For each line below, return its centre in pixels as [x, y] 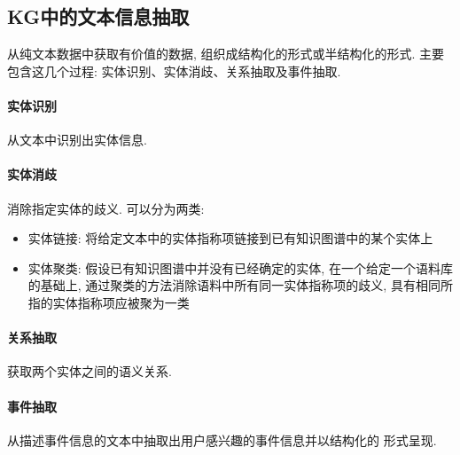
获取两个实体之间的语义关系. [90, 371]
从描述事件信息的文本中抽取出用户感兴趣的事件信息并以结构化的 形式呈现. [222, 439]
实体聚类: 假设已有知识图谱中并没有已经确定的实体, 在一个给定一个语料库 [240, 267]
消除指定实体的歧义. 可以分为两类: [106, 208]
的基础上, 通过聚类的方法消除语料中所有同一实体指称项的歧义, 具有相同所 [240, 285]
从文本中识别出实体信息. [77, 140]
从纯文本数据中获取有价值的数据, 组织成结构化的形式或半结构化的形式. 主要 [226, 54]
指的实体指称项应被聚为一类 [109, 302]
